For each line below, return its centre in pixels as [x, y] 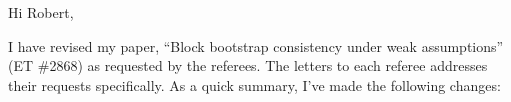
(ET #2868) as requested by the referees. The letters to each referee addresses [248, 65]
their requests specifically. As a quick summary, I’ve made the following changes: [254, 84]
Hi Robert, [41, 12]
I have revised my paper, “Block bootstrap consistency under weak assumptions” [256, 45]
